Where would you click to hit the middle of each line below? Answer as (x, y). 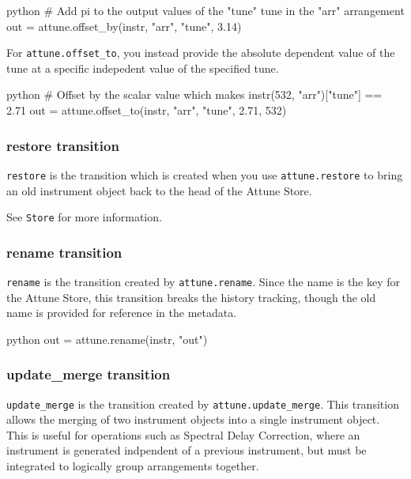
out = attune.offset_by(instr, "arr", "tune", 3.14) (124, 26)
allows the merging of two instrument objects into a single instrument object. (193, 419)
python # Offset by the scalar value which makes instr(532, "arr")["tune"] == (194, 94)
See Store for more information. (84, 217)
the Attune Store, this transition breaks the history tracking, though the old (191, 297)
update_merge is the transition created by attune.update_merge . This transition (203, 404)
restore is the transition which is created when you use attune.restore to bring (205, 174)
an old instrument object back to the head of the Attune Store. (159, 190)
